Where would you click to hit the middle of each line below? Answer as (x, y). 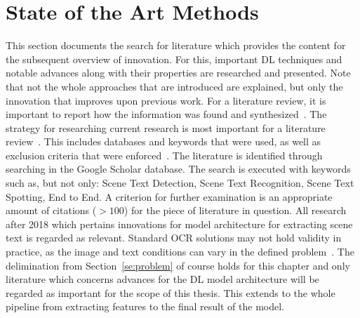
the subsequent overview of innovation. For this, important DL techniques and (174, 59)
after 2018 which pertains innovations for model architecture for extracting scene (179, 224)
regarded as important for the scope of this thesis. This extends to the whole (171, 292)
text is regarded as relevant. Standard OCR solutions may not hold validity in (174, 238)
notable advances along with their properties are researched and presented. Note (178, 73)
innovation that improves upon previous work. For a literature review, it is (166, 100)
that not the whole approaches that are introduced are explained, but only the (174, 86)
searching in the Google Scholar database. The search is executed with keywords (178, 169)
